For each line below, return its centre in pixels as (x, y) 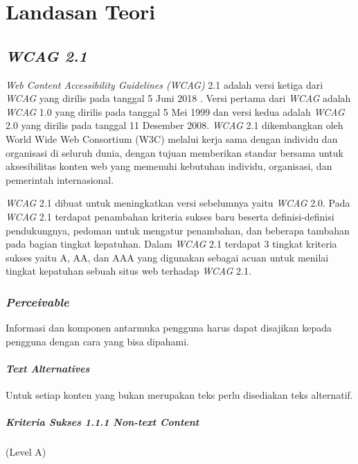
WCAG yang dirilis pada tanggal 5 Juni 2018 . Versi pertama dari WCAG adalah (178, 98)
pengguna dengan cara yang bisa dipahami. (97, 341)
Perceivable (37, 301)
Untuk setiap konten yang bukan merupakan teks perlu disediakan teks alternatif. (179, 395)
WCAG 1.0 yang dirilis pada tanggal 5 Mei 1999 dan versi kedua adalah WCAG (175, 111)
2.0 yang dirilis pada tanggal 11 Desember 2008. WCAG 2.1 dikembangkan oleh (174, 125)
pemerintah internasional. (60, 179)
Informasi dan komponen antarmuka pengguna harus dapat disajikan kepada (169, 328)
